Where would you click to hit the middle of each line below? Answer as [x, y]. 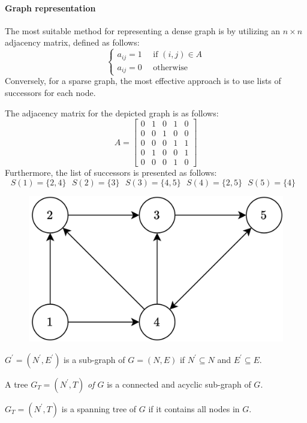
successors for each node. [50, 93]
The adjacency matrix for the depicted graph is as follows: [112, 112]
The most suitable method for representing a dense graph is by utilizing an [143, 30]
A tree [16, 384]
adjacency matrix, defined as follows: [72, 42]
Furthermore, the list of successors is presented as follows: [111, 172]
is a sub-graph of [94, 359]
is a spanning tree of [99, 408]
